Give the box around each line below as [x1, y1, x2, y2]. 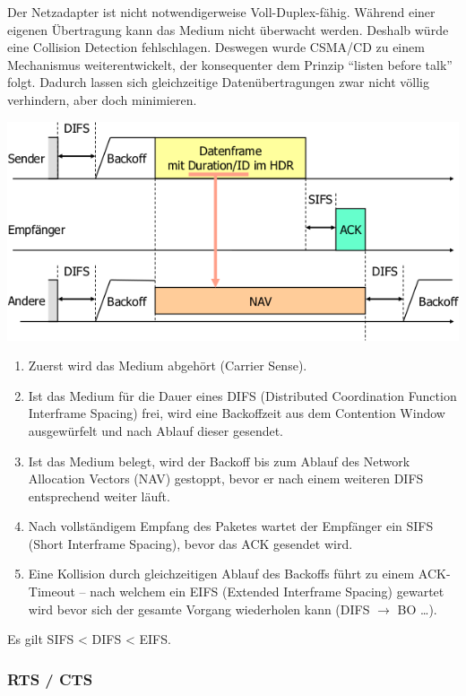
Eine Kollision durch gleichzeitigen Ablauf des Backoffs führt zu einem [28, 564, 415, 583]
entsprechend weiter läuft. [28, 486, 170, 505]
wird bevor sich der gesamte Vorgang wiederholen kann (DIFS [28, 599, 370, 618]
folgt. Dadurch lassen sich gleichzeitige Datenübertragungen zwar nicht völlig [7, 73, 429, 91]
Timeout [28, 582, 75, 601]
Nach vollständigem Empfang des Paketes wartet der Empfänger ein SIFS [28, 517, 434, 535]
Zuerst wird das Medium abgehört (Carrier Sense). [28, 356, 307, 375]
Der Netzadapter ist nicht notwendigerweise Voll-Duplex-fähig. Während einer [7, 3, 436, 21]
